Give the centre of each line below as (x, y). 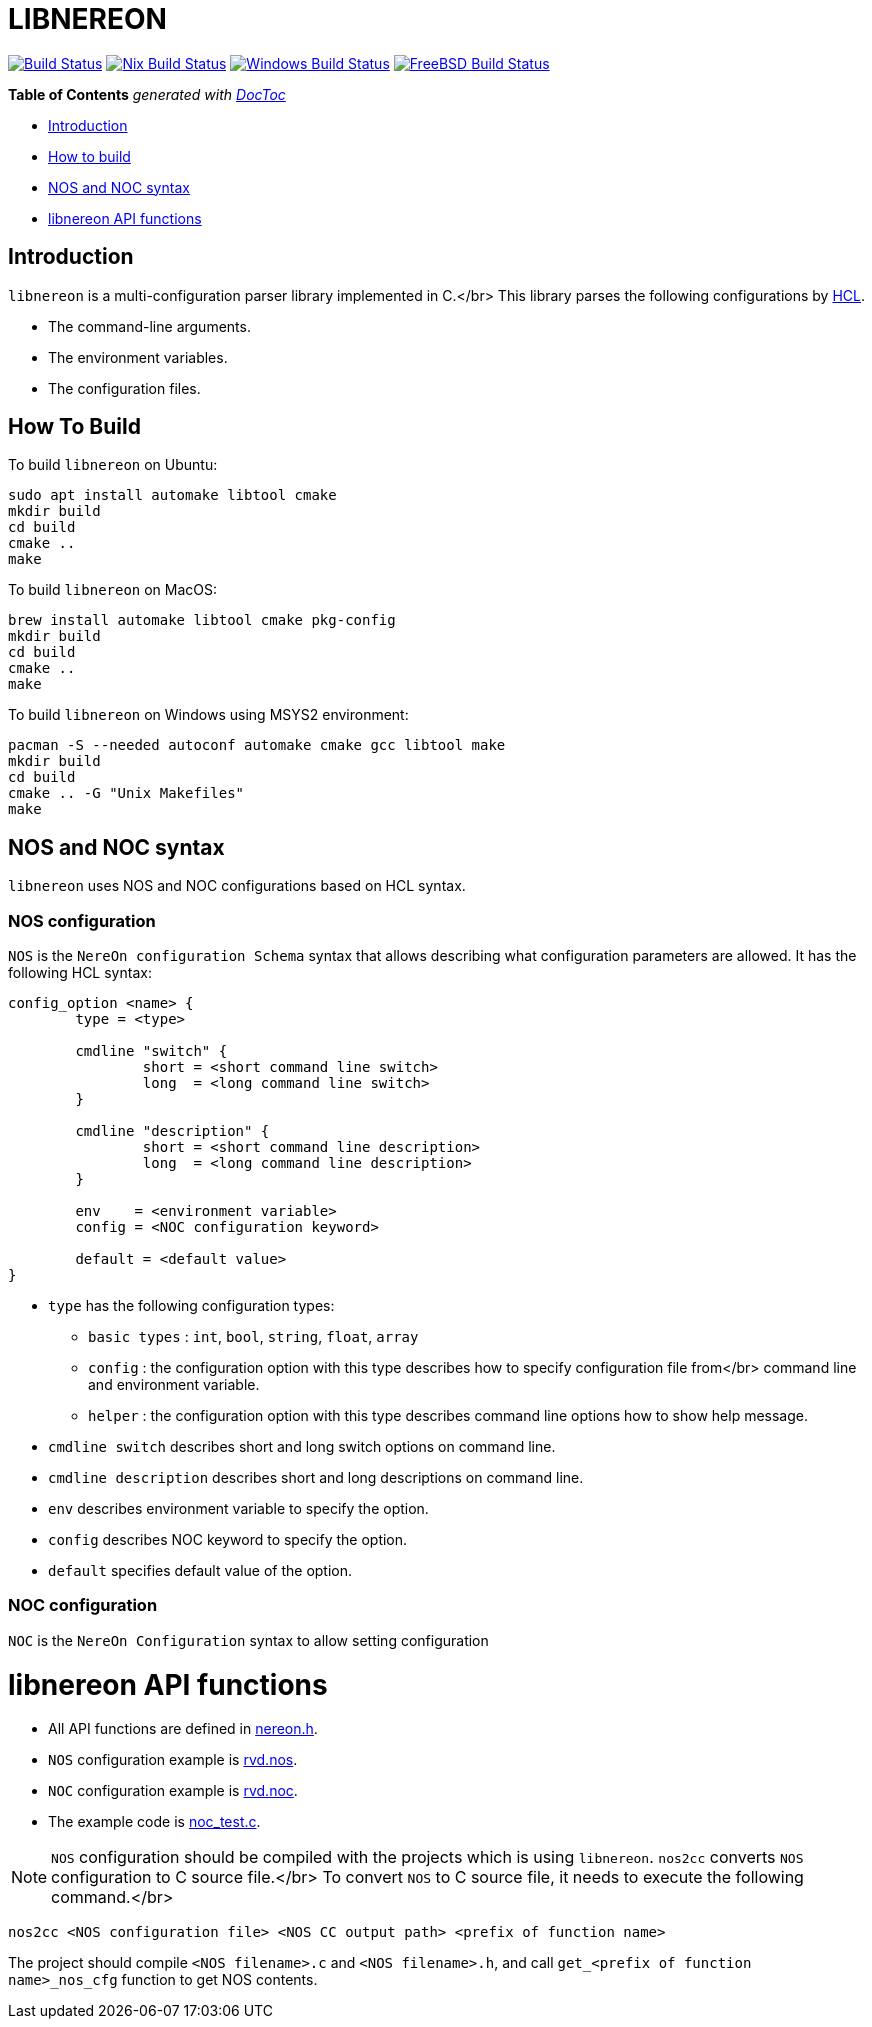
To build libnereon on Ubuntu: (113, 465)
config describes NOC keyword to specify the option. (228, 1540)
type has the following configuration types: (191, 1306)
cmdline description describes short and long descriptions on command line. (316, 1478)
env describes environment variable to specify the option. (238, 1509)
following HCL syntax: (80, 973)
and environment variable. (174, 1385)
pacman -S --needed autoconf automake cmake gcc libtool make (257, 745)
